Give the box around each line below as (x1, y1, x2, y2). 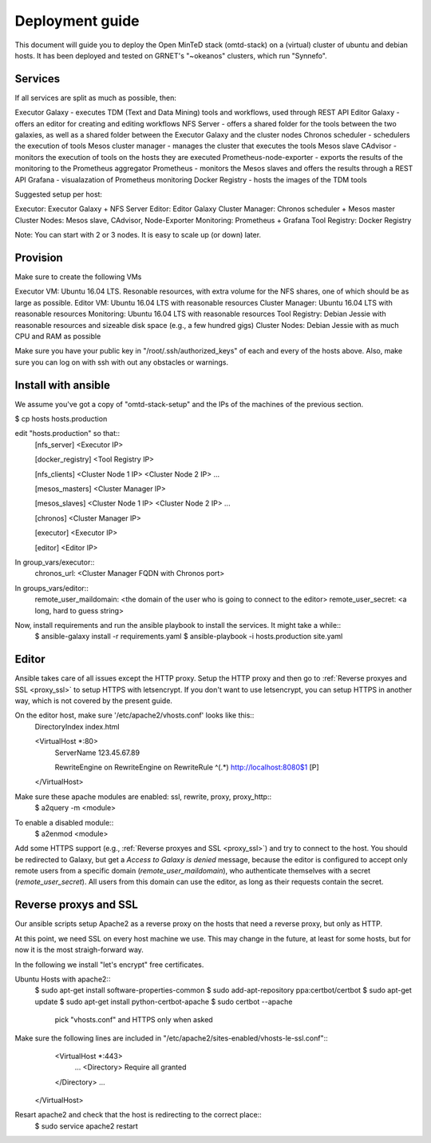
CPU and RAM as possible (14, 332, 101, 341)
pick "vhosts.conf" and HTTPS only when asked (54, 1015, 213, 1025)
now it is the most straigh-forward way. (14, 945, 144, 955)
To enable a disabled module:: (14, 817, 114, 827)
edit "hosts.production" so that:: (14, 429, 121, 438)
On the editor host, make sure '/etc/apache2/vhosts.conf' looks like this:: (14, 710, 255, 720)
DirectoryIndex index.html (34, 721, 120, 731)
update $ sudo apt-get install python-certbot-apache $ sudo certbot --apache (34, 997, 293, 1006)
